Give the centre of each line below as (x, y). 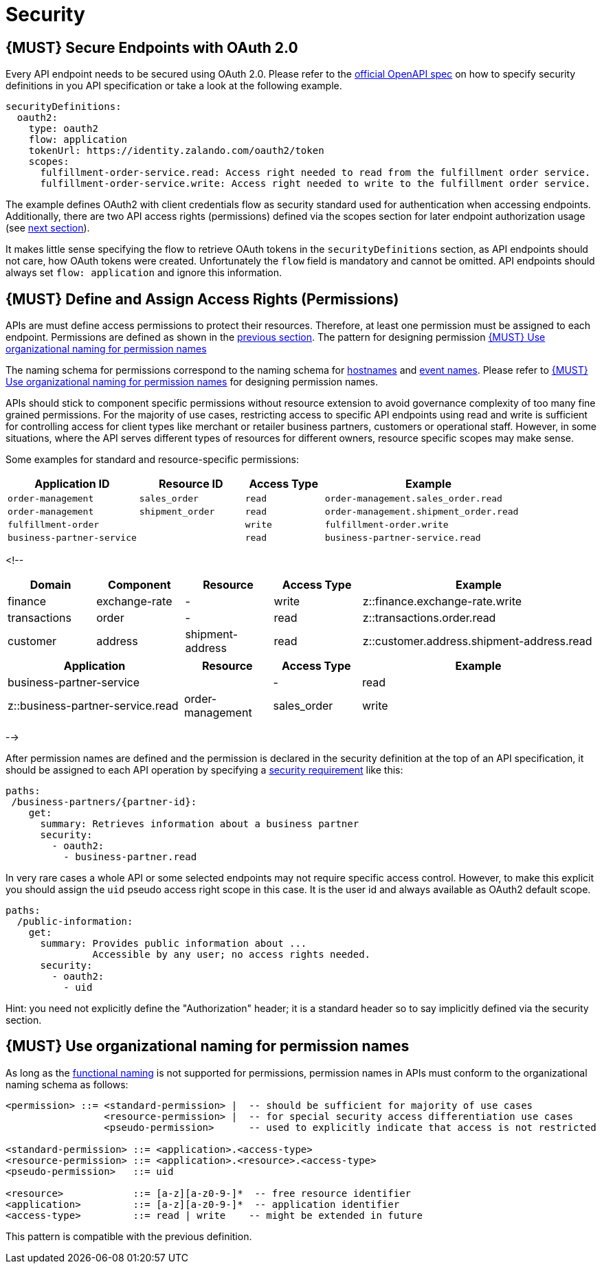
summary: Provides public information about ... (174, 944)
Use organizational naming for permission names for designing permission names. (192, 382)
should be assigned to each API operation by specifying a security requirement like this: (204, 770)
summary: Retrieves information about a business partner (200, 824)
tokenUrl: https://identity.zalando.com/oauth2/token (176, 151)
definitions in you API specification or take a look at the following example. (174, 86)
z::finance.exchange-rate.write (442, 602)
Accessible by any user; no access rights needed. (232, 955)
